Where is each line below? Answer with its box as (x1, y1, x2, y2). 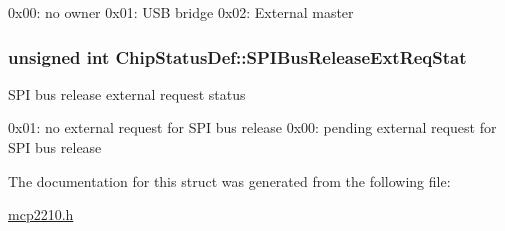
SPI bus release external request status (8, 83, 246, 104)
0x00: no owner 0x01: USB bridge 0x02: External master (8, 2, 354, 22)
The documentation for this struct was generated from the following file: (8, 170, 451, 191)
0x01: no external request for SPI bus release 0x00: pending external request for (8, 117, 497, 138)
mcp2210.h (8, 204, 74, 225)
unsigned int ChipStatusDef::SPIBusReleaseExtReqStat (8, 44, 467, 69)
